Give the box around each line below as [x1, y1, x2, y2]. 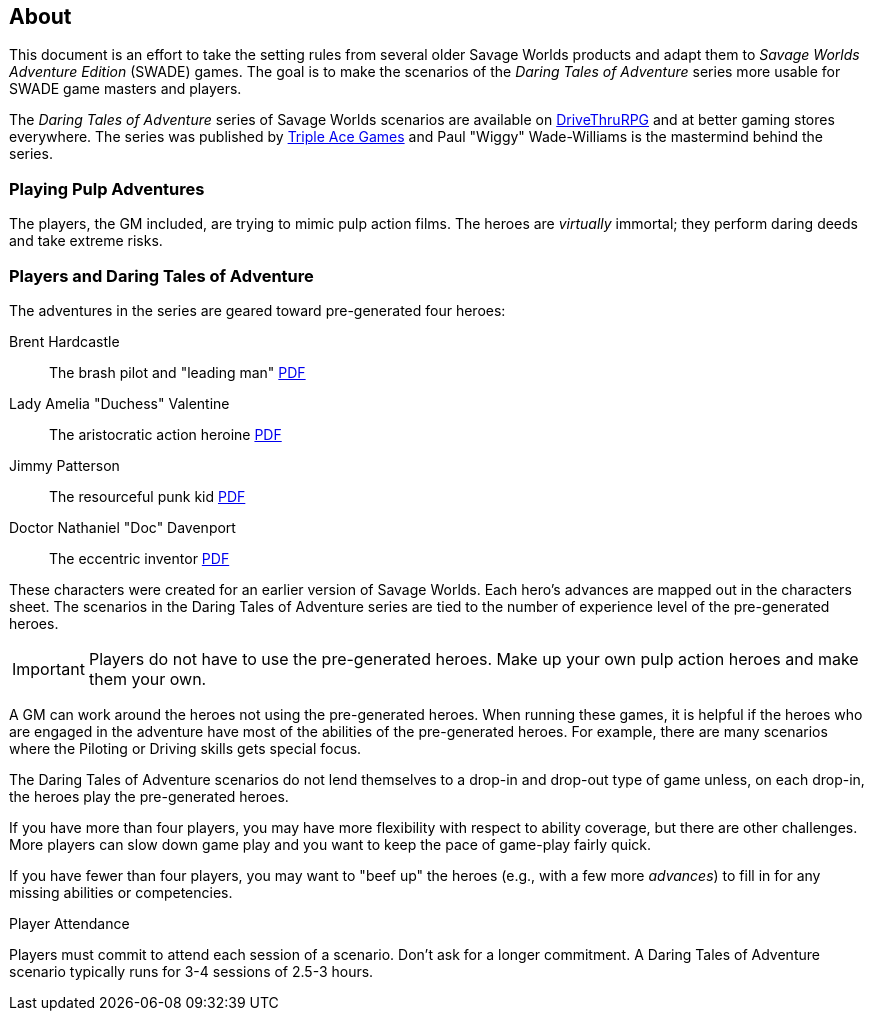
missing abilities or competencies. [9, 883, 233, 901]
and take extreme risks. [9, 232, 163, 250]
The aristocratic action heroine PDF [49, 425, 282, 443]
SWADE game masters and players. [9, 80, 242, 98]
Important [12, 658, 85, 679]
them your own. [88, 668, 207, 689]
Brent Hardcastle [9, 332, 120, 350]
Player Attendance [9, 914, 130, 932]
